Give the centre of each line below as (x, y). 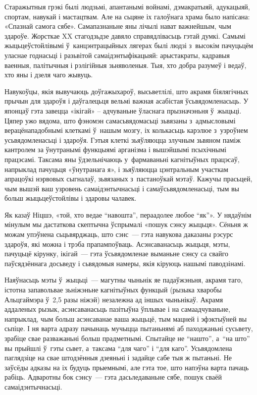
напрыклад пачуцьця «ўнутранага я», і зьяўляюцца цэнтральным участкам (116, 169)
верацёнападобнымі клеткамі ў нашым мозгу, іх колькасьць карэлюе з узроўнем (126, 130)
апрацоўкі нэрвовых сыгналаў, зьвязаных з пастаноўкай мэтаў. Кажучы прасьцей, (128, 179)
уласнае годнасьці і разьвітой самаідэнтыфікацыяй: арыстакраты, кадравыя (117, 55)
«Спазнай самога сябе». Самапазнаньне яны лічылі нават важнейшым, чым (118, 26)
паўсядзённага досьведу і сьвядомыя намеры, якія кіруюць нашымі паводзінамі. (125, 263)
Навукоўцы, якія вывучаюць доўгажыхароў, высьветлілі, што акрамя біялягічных (127, 91)
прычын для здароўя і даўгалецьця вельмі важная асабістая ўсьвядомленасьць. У (127, 101)
